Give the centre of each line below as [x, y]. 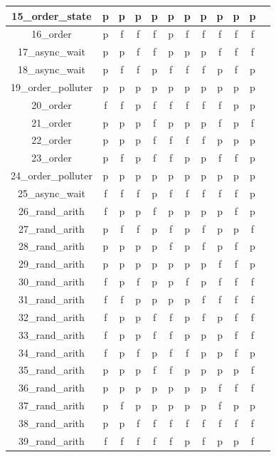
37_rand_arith [52, 405]
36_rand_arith [52, 388]
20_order [52, 104]
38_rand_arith [52, 422]
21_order [52, 122]
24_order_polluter [52, 175]
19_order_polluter [52, 86]
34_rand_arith [52, 352]
